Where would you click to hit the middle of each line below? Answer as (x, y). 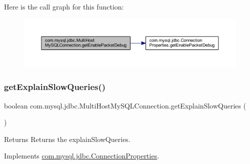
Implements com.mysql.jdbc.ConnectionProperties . (82, 156)
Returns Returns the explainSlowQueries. (67, 139)
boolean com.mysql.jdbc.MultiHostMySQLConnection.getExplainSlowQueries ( (125, 105)
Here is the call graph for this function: (64, 6)
